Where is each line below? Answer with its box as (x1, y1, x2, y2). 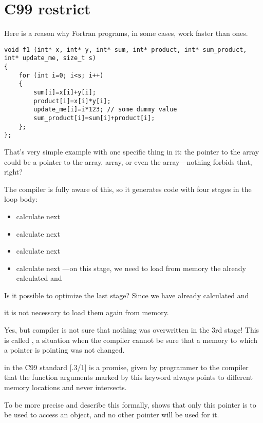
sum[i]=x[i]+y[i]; (33, 89, 96, 96)
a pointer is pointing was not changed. (4, 344, 125, 355)
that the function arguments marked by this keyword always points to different (4, 372, 253, 382)
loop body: (4, 194, 38, 204)
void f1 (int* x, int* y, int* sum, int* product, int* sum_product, (4, 46, 247, 53)
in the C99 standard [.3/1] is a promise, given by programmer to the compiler (4, 361, 249, 372)
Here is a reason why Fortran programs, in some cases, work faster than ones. (4, 28, 248, 39)
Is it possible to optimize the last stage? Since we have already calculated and (4, 290, 249, 300)
